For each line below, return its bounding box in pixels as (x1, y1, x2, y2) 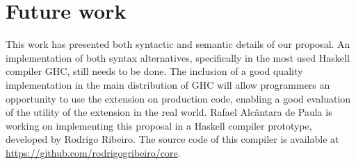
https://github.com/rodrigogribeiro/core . (6, 145, 181, 159)
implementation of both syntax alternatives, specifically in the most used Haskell (6, 50, 350, 64)
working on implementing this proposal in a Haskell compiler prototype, (6, 118, 312, 132)
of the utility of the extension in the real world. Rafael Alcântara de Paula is (6, 105, 332, 119)
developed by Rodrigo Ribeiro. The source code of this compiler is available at (6, 132, 339, 146)
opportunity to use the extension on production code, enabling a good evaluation (6, 91, 351, 105)
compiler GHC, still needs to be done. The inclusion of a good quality (6, 64, 303, 78)
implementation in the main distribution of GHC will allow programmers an (6, 77, 330, 92)
